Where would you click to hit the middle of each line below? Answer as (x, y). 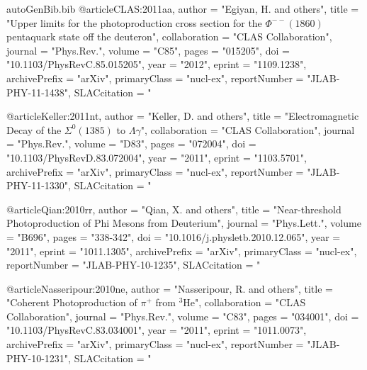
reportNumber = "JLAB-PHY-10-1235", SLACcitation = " (134, 265)
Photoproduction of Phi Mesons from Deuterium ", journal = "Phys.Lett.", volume (184, 223)
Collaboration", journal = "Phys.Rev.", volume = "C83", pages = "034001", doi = (183, 316)
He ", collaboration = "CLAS (244, 302)
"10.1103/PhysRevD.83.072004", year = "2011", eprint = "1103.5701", (157, 157)
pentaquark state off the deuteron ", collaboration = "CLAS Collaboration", (169, 37)
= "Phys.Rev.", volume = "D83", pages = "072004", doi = (131, 144)
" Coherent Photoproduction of (72, 302)
